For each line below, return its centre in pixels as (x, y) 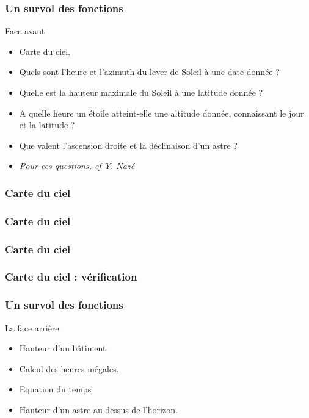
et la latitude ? (47, 125)
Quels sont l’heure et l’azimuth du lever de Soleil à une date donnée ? (149, 72)
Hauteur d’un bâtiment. (64, 348)
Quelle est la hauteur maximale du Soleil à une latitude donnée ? (141, 92)
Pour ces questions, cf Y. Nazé (77, 166)
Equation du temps (55, 389)
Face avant (25, 31)
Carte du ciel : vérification (71, 277)
